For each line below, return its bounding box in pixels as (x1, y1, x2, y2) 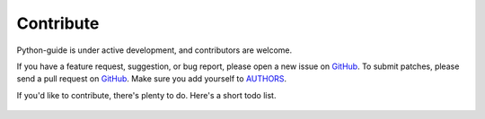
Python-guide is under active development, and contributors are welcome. (16, 45, 293, 55)
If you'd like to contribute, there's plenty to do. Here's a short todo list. (16, 89, 277, 100)
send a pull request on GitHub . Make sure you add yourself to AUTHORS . (16, 73, 287, 84)
